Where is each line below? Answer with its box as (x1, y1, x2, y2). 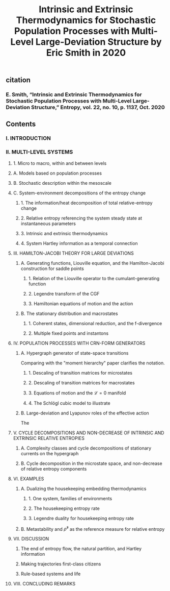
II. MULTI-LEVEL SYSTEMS (6, 149, 73, 156)
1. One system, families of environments (28, 495, 112, 501)
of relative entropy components (20, 465, 87, 472)
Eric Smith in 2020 (46, 47, 126, 59)
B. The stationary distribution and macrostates (20, 310, 119, 316)
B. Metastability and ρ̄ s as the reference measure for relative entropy (20, 525, 165, 532)
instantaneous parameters (20, 220, 76, 227)
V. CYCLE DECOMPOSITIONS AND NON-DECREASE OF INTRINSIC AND (13, 430, 164, 436)
